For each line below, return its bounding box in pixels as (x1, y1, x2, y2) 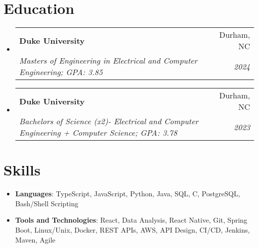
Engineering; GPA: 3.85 (19, 66, 103, 78)
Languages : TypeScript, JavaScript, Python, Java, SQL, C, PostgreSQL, (15, 188, 240, 199)
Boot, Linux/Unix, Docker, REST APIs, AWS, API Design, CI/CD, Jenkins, (15, 225, 250, 235)
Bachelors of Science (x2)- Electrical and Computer (19, 115, 198, 127)
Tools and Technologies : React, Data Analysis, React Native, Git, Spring (15, 215, 248, 225)
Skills (3, 160, 41, 180)
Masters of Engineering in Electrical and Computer (19, 55, 198, 67)
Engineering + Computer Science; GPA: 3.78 (19, 127, 177, 139)
